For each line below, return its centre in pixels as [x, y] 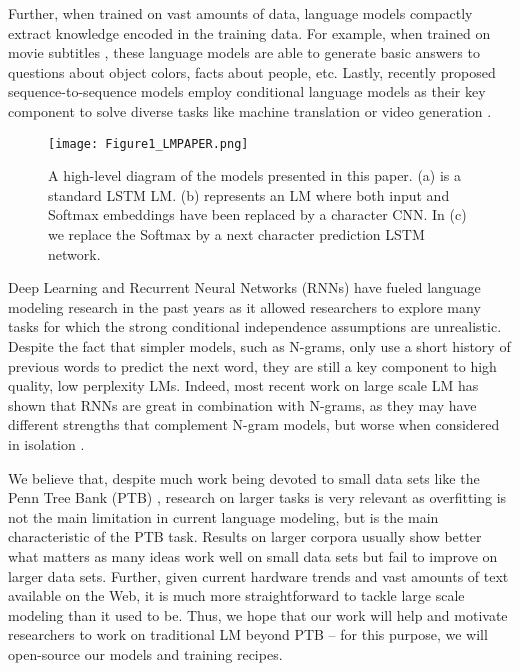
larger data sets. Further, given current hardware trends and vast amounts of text [258, 575]
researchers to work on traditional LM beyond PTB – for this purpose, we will [248, 634]
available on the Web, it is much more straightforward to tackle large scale [236, 595]
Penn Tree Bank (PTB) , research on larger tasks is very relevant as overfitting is [257, 497]
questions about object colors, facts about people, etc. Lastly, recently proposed [252, 71]
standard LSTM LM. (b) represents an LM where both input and [249, 194]
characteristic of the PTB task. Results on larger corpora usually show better [245, 536]
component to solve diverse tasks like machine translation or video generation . [250, 110]
